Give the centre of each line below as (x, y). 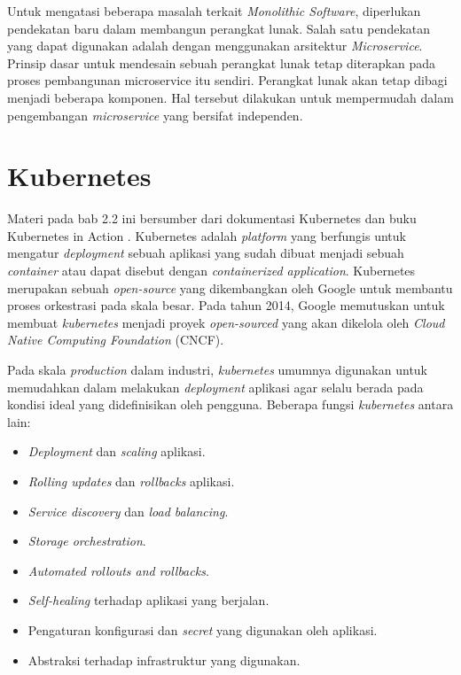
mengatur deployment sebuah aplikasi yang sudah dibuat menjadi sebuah (206, 253)
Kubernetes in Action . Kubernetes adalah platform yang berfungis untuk (207, 235)
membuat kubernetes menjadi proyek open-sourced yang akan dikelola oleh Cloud (226, 322)
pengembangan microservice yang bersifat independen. (155, 115)
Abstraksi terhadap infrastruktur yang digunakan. (164, 659)
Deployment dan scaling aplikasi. (117, 451)
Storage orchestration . (87, 541)
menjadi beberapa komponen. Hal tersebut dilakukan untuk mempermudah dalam (230, 97)
